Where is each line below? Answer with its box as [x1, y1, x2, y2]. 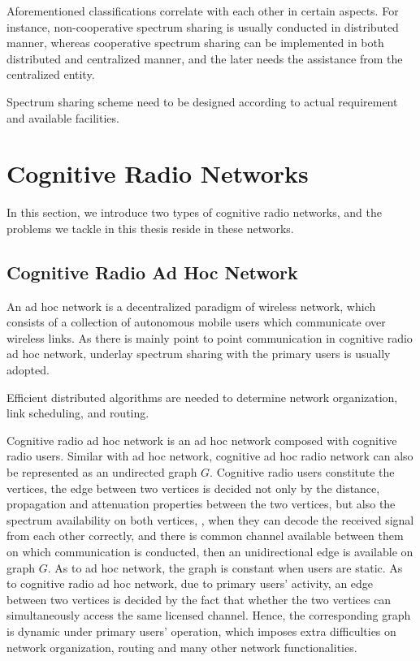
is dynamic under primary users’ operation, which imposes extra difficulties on [6, 622, 396, 639]
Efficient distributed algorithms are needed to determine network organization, [6, 388, 398, 405]
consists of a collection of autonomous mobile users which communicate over [6, 313, 386, 330]
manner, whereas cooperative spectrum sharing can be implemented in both [6, 34, 384, 51]
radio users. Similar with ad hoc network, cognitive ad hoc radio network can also [6, 447, 414, 464]
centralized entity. [6, 66, 95, 83]
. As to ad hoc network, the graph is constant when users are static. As [47, 559, 403, 576]
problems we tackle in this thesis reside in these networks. [6, 219, 294, 236]
